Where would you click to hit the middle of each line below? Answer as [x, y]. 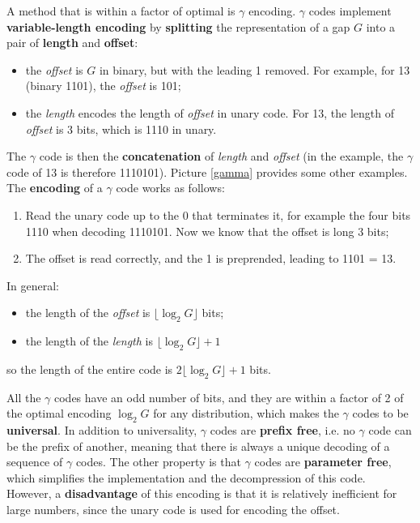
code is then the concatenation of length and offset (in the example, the [221, 156]
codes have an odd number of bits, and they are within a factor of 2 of [229, 397]
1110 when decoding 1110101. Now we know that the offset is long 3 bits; [207, 231]
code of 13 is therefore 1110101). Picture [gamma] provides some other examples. [207, 171]
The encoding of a [55, 188]
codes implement [350, 11]
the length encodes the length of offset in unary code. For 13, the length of [210, 112]
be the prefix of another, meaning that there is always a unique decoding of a [198, 446]
